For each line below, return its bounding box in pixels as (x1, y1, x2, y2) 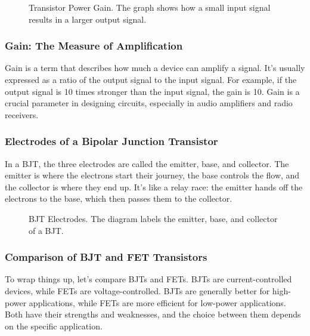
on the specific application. (5, 319, 103, 332)
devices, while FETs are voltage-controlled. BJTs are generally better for (5, 284, 270, 297)
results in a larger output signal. (29, 13, 147, 25)
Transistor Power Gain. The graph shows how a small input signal (29, 1, 271, 13)
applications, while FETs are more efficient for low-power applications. (29, 296, 286, 309)
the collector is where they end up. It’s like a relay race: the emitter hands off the (5, 180, 303, 193)
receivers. (5, 108, 39, 121)
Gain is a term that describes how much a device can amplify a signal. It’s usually (5, 61, 305, 74)
